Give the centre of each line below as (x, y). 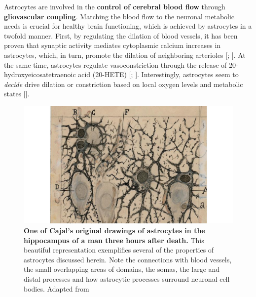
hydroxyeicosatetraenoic (40, 74)
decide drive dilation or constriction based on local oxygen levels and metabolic (124, 84)
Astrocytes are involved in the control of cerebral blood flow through (115, 6)
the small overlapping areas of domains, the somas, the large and (122, 269)
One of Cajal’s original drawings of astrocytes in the (114, 231)
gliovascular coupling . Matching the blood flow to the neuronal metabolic (119, 16)
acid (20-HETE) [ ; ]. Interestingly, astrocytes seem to (158, 74)
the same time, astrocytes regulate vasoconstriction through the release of (115, 64)
